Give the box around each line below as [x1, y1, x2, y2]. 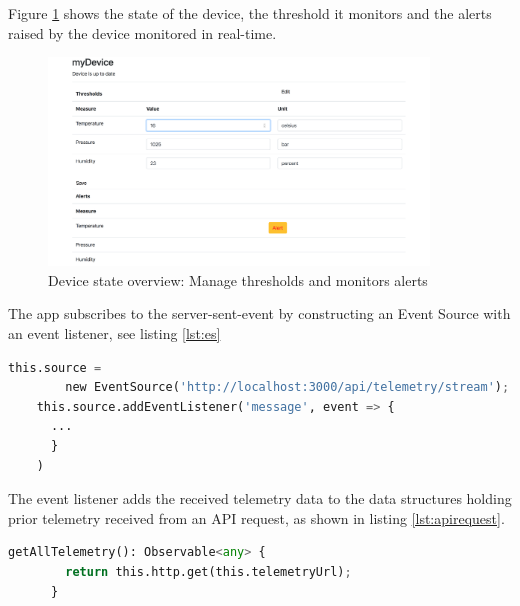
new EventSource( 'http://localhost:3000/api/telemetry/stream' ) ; [65, 380, 510, 395]
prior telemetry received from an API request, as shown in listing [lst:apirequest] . [8, 507, 505, 528]
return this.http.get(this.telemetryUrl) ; [65, 564, 352, 579]
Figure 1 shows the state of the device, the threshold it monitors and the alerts [8, 3, 492, 23]
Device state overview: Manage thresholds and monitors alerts [48, 269, 428, 290]
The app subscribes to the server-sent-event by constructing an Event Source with [8, 303, 511, 324]
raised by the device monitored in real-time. [8, 22, 277, 43]
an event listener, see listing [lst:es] [8, 323, 221, 344]
